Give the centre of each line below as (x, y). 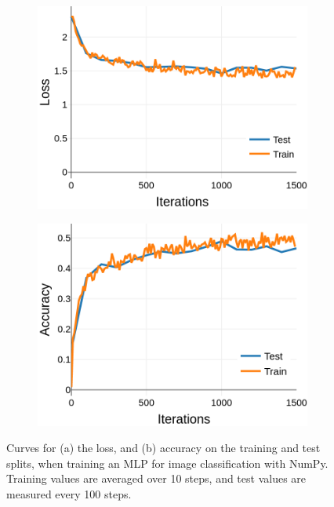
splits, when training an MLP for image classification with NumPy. (167, 463)
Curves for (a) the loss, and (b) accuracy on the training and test (163, 448)
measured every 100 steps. (69, 493)
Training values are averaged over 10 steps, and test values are (156, 478)
